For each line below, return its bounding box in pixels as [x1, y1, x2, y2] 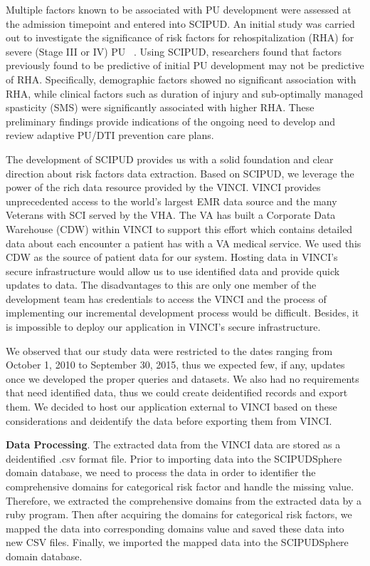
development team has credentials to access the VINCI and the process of [6, 291, 327, 306]
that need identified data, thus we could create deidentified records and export [6, 385, 348, 400]
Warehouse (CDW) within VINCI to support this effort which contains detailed [6, 221, 353, 236]
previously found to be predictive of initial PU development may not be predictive [6, 58, 364, 73]
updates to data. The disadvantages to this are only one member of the [6, 277, 317, 292]
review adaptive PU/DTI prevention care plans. [6, 128, 214, 143]
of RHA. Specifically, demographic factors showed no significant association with [6, 71, 356, 86]
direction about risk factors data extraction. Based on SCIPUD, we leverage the [6, 165, 354, 180]
